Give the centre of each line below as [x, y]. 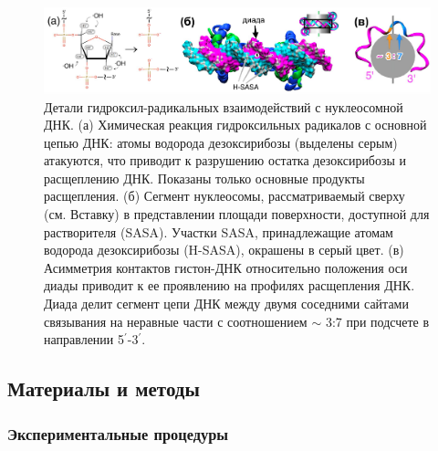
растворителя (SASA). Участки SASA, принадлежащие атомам [219, 231]
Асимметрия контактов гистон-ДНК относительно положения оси [226, 267]
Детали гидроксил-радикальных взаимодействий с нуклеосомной [224, 106]
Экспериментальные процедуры [118, 433]
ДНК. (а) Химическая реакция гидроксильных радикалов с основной [235, 125]
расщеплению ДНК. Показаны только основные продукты [204, 178]
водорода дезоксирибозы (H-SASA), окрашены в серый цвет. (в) [224, 250]
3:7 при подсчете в [377, 321]
